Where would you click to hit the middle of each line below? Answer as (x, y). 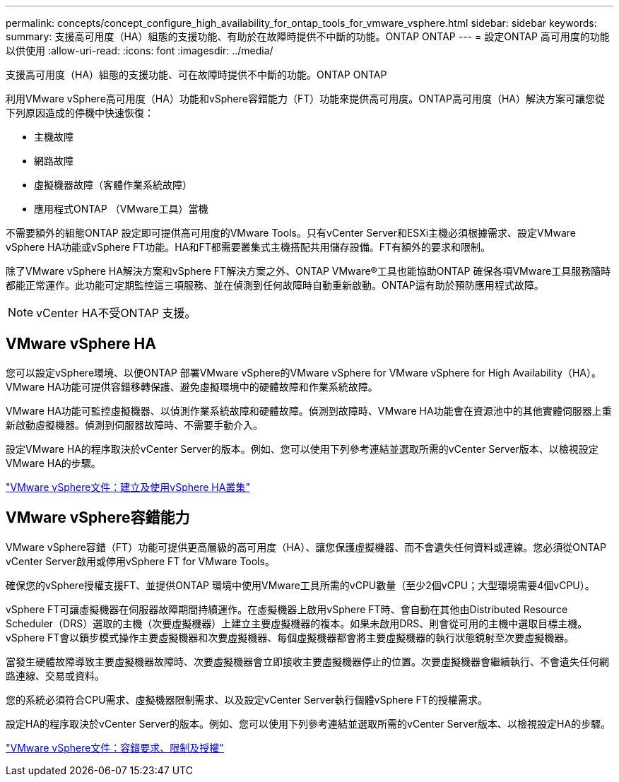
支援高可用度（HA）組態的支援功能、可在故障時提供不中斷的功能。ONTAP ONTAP (196, 75)
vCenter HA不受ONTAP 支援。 (116, 313)
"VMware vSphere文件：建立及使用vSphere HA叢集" (128, 487)
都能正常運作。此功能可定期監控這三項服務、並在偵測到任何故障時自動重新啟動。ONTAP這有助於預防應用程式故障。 (275, 285)
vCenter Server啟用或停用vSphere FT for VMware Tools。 (140, 561)
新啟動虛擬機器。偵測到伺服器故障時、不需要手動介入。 (134, 425)
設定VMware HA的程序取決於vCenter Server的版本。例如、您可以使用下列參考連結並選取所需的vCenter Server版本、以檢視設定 (302, 449)
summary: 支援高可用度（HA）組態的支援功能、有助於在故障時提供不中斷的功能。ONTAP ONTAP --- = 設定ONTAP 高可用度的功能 (308, 36)
